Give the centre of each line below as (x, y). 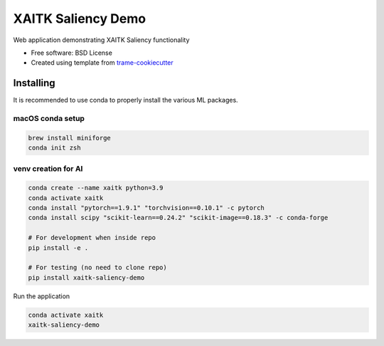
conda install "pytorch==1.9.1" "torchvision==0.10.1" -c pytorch (146, 208)
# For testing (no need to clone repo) (97, 268)
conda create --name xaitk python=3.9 (96, 188)
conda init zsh (54, 148)
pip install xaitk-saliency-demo (86, 277)
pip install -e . (58, 248)
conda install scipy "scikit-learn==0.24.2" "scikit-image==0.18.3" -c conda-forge (178, 218)
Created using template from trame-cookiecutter (102, 63)
